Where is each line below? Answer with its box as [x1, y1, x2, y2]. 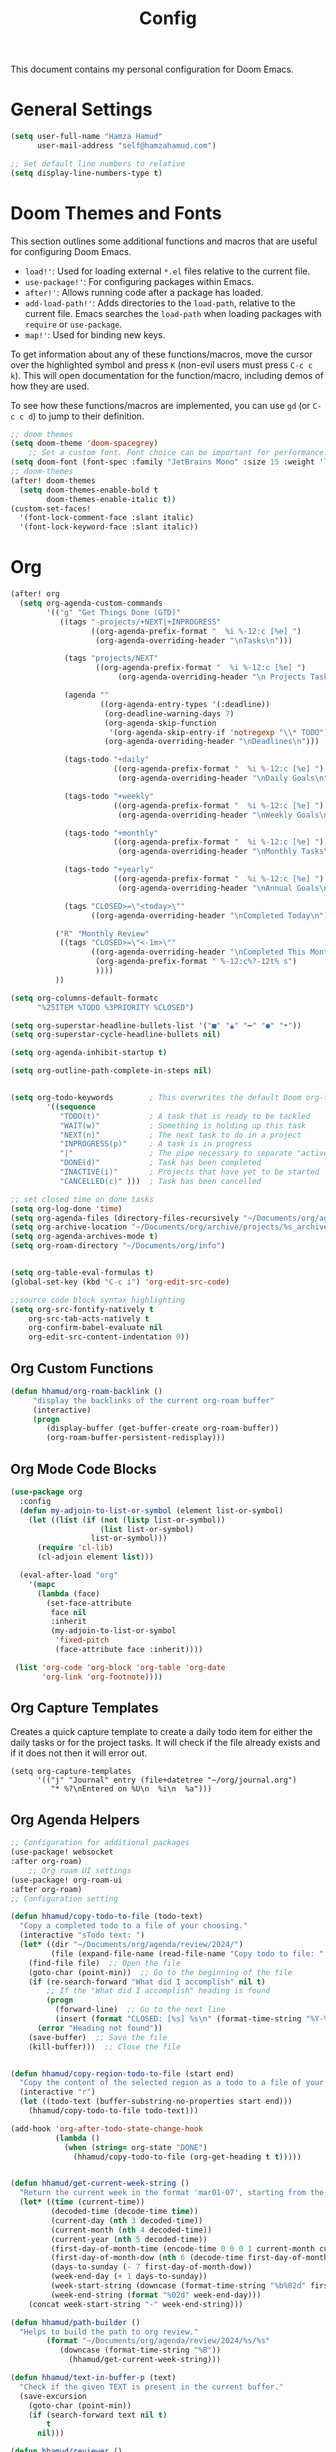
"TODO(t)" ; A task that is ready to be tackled [59, 1111, 311, 1121]
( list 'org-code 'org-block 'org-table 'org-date [14, 1662, 226, 1672]
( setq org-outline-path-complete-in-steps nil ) [10, 1066, 213, 1076]
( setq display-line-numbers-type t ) [10, 168, 163, 178]
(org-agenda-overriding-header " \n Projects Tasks [117, 672, 333, 682]
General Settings [10, 98, 153, 121]
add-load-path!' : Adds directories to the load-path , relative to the [24, 297, 296, 309]
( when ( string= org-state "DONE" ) [63, 2142, 208, 2152]
